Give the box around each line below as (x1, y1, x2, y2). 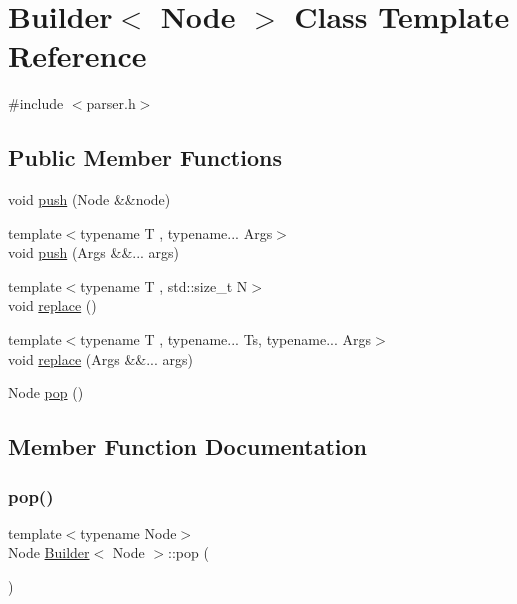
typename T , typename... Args (80, 222, 273, 243)
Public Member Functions (8, 142, 282, 173)
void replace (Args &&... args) (8, 348, 194, 369)
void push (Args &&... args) (8, 242, 180, 263)
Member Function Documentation (8, 431, 368, 462)
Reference (8, 35, 147, 76)
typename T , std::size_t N (80, 275, 248, 296)
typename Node (80, 522, 177, 543)
